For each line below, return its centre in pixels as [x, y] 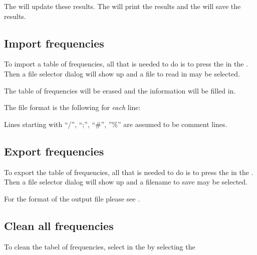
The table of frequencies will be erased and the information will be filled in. [120, 90]
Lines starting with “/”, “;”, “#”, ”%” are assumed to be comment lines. [116, 124]
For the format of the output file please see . [72, 198]
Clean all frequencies [59, 225]
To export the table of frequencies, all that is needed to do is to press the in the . [129, 172]
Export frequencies [54, 151]
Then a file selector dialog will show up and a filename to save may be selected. [126, 182]
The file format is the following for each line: [72, 107]
